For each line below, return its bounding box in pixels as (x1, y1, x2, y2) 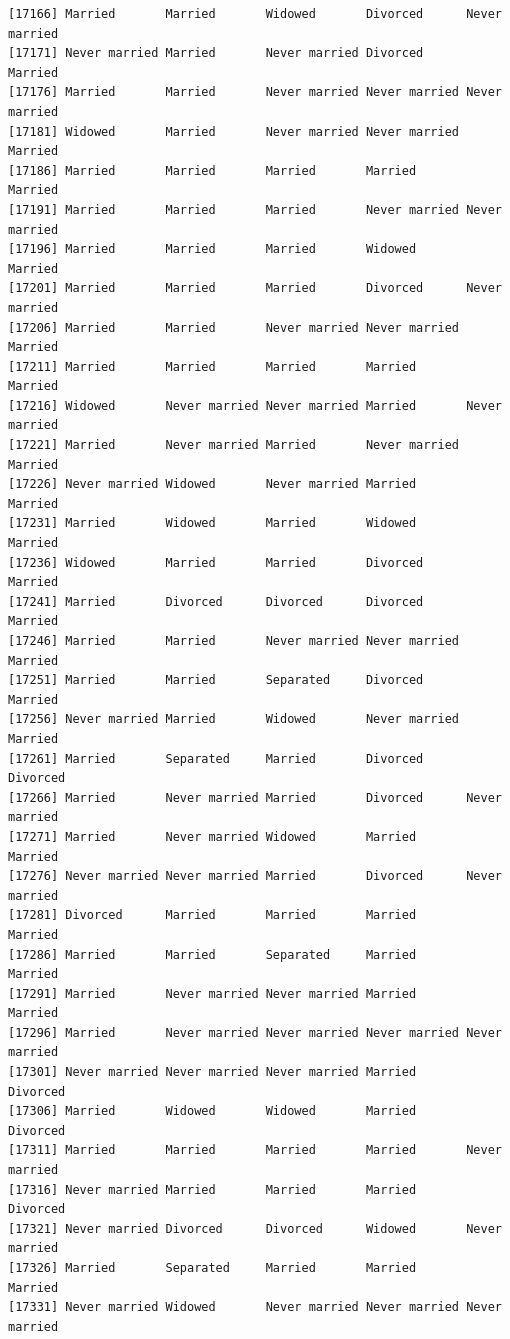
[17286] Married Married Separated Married (8, 947, 417, 962)
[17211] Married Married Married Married (8, 359, 417, 374)
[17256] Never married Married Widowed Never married (8, 712, 460, 727)
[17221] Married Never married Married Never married (8, 438, 460, 453)
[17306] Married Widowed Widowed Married (8, 1104, 417, 1119)
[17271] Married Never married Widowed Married (8, 829, 417, 844)
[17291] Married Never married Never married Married (8, 986, 417, 1001)
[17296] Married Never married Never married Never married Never (8, 1025, 502, 1040)
